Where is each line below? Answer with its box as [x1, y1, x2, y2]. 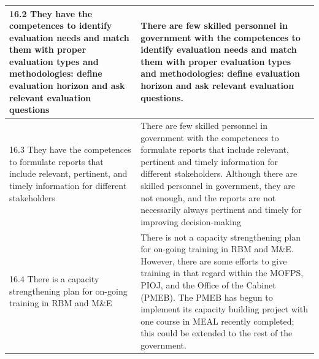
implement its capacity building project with [140, 303, 308, 315]
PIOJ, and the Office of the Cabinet [140, 279, 276, 291]
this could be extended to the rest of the [140, 326, 293, 339]
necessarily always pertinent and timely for [140, 203, 302, 216]
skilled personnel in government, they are [140, 179, 296, 192]
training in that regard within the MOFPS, [140, 266, 304, 279]
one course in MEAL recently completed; [140, 314, 294, 327]
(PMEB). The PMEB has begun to [140, 290, 273, 303]
